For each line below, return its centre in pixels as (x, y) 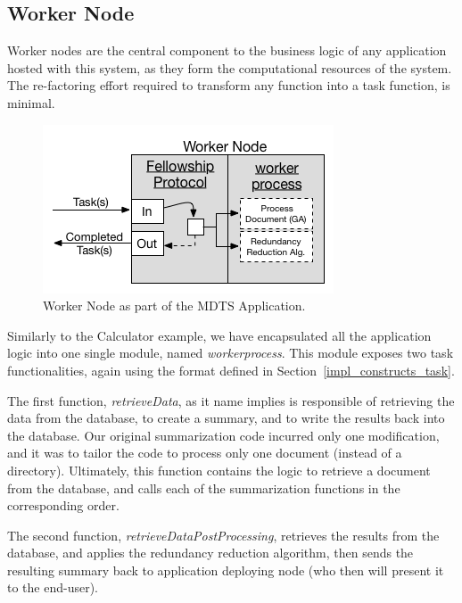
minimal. (31, 102)
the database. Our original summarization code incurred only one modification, (223, 435)
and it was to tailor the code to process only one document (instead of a (205, 453)
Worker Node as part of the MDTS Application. (174, 306)
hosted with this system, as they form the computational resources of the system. (230, 67)
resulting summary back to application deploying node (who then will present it (226, 570)
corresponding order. (63, 505)
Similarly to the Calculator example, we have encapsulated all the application (219, 335)
